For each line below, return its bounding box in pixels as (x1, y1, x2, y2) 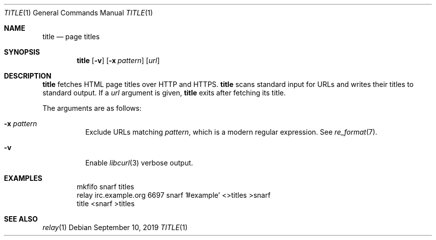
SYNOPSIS (4, 48, 40, 56)
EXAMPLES (4, 174, 42, 182)
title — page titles (42, 32, 100, 41)
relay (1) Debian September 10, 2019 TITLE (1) (42, 223, 188, 232)
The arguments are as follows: (42, 104, 142, 112)
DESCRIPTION (4, 72, 52, 80)
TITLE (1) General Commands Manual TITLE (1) (4, 8, 153, 17)
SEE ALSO (4, 215, 38, 223)
